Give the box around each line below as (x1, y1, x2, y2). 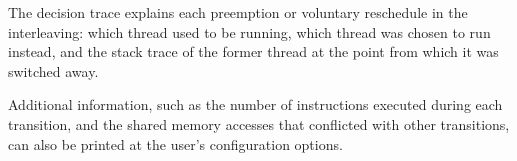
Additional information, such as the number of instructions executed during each (8, 94, 503, 115)
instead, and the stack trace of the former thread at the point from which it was (8, 41, 499, 62)
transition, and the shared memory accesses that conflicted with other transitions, (8, 113, 510, 134)
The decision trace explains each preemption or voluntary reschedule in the (8, 2, 468, 22)
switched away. (8, 60, 99, 81)
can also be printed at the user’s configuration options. (8, 133, 343, 154)
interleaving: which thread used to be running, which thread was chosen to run (8, 21, 491, 42)
